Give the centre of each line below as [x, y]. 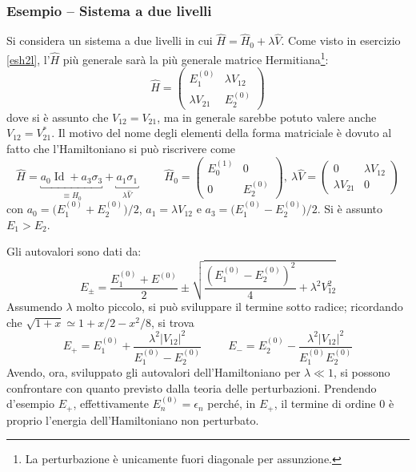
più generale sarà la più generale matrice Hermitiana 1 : [196, 58]
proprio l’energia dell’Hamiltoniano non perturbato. [133, 420]
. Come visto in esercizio [341, 40]
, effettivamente [111, 403]
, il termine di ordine [325, 403]
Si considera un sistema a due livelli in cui [110, 40]
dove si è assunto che [58, 117]
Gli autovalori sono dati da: [74, 251]
